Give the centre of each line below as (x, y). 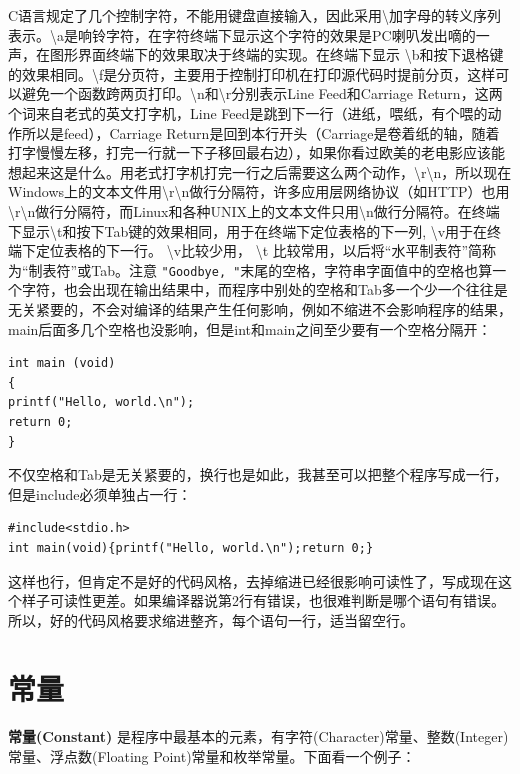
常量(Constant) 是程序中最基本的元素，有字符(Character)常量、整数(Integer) (258, 736)
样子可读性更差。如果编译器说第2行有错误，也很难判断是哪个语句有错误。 (263, 600)
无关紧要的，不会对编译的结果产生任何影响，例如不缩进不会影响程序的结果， (260, 308)
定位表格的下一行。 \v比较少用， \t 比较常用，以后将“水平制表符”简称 (266, 250)
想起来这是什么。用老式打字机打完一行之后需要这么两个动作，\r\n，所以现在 (260, 171)
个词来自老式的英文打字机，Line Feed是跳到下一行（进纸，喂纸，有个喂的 (248, 112)
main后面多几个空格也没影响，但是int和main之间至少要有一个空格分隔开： (250, 328)
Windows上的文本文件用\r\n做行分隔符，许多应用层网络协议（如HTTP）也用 (259, 191)
